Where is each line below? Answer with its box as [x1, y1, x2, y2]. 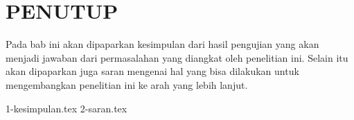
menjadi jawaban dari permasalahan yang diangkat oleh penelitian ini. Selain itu [6, 50, 348, 65]
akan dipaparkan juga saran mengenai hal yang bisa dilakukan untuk [6, 64, 299, 78]
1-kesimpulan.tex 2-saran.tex [6, 101, 127, 115]
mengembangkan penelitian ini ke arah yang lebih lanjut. [6, 77, 248, 92]
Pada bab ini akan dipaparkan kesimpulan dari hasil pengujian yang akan [6, 37, 319, 51]
